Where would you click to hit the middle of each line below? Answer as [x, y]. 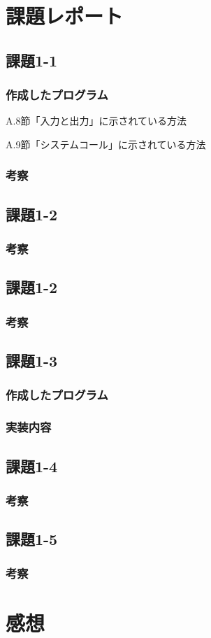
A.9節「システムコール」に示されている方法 [106, 144]
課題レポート [65, 16]
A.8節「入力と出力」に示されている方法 [96, 121]
